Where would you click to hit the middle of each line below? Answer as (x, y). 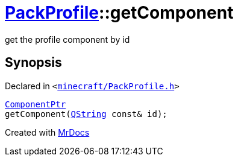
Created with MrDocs (47, 132)
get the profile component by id (67, 39)
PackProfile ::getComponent (119, 13)
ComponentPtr (36, 104)
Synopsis (33, 63)
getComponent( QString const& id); (86, 114)
